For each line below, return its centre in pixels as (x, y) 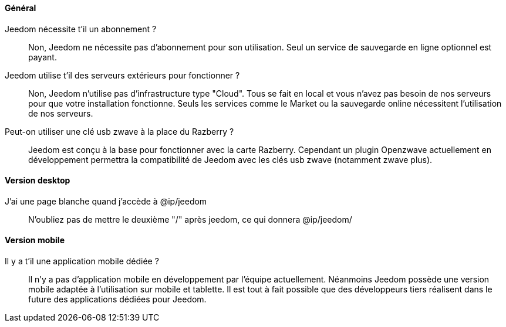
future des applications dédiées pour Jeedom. (117, 299)
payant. (43, 57)
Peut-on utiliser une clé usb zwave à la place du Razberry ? (119, 131)
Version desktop (38, 180)
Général (21, 8)
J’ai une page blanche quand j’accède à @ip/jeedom (106, 201)
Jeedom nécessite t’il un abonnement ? (81, 29)
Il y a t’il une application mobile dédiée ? (82, 261)
